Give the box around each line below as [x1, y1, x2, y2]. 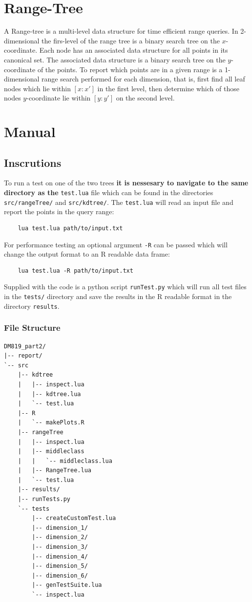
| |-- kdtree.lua [18, 390, 81, 398]
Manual [4, 121, 56, 141]
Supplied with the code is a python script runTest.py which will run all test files [4, 281, 247, 292]
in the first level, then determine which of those [97, 83, 239, 93]
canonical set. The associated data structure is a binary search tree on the [4, 54, 226, 64]
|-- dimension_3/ [32, 543, 88, 551]
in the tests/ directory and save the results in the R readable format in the [4, 291, 232, 301]
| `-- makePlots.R [18, 419, 84, 426]
